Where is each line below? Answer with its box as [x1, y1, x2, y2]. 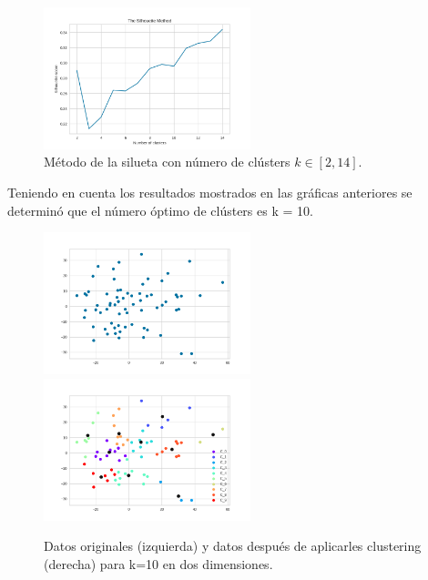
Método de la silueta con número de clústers [44, 152, 290, 171]
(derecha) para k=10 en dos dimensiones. [44, 554, 273, 573]
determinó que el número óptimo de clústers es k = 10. [7, 200, 313, 219]
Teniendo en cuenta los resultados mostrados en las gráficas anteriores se [7, 183, 413, 202]
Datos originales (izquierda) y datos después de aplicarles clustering [44, 536, 422, 555]
